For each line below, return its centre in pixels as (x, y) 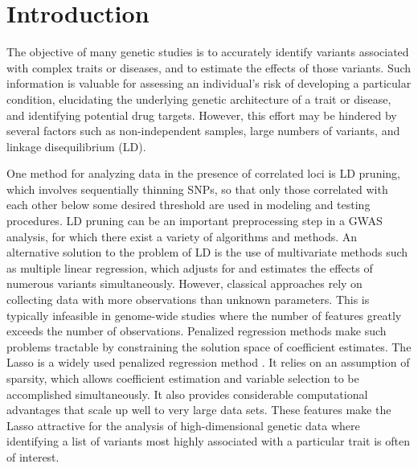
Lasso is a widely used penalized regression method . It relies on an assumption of (208, 362)
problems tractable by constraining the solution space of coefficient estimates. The (209, 346)
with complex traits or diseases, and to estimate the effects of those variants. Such (209, 67)
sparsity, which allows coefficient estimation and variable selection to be (183, 378)
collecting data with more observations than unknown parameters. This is (188, 300)
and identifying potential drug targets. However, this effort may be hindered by (202, 115)
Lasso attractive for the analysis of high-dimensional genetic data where (183, 425)
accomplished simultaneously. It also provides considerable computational (187, 394)
